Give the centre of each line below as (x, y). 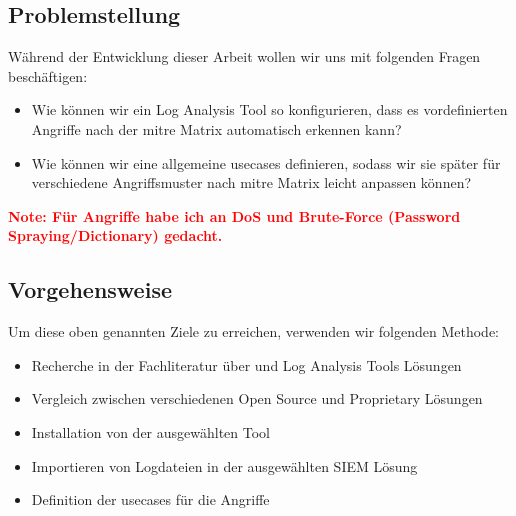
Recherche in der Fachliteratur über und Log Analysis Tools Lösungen (246, 364)
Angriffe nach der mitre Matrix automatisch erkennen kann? (216, 128)
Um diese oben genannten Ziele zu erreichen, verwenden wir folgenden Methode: (253, 331)
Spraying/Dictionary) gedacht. (115, 235)
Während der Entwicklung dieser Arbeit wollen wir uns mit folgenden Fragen (244, 56)
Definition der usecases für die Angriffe (150, 499)
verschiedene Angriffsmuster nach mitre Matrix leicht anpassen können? (251, 182)
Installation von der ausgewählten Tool (151, 431)
